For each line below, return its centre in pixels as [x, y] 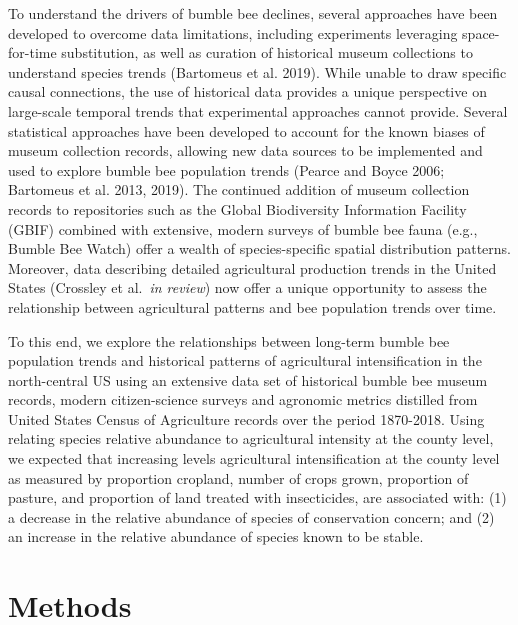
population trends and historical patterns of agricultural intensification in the [245, 360]
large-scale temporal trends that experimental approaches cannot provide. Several [258, 110]
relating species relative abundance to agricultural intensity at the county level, [251, 438]
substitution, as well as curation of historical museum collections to [267, 52]
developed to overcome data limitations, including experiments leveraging [233, 32]
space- [481, 32]
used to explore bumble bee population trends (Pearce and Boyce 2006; [226, 169]
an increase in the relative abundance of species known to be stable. [216, 536]
